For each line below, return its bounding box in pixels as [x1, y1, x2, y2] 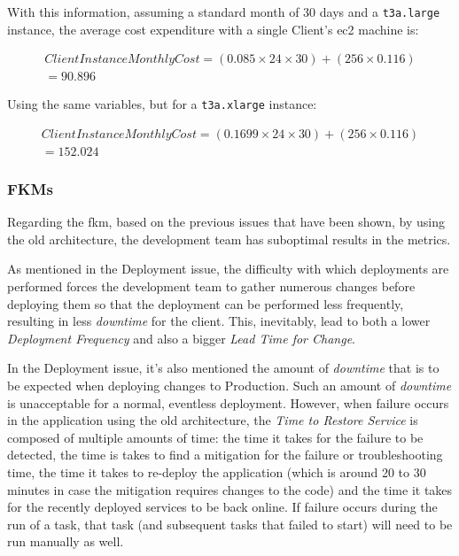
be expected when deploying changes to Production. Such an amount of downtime [7, 376, 452, 394]
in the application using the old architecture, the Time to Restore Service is [7, 411, 418, 429]
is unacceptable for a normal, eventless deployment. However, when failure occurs [7, 393, 449, 412]
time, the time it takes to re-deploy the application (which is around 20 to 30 [7, 462, 426, 481]
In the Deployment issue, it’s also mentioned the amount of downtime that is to [7, 359, 440, 377]
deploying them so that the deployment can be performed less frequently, [7, 294, 404, 313]
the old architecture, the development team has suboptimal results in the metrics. [7, 229, 451, 248]
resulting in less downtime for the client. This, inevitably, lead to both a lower [7, 312, 431, 330]
